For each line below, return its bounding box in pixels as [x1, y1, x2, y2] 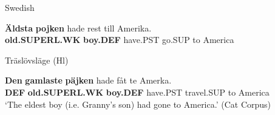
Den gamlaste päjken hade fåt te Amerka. [5, 74, 172, 87]
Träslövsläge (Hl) [5, 53, 69, 66]
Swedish [5, 1, 35, 13]
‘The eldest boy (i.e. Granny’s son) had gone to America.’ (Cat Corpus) [5, 97, 271, 110]
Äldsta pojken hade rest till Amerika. [5, 21, 152, 34]
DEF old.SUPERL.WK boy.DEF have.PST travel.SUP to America [5, 85, 270, 98]
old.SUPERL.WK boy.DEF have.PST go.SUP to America [5, 33, 234, 46]
